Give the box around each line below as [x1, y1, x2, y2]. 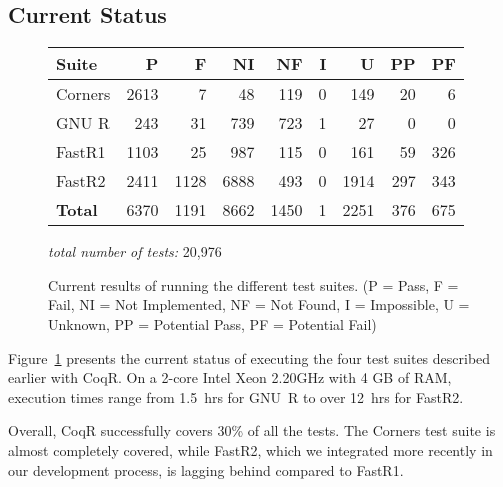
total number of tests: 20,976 [48, 241, 222, 262]
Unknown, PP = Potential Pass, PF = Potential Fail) [48, 313, 377, 334]
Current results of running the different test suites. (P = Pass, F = [48, 274, 459, 295]
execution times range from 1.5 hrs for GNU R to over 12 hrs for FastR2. [8, 386, 464, 407]
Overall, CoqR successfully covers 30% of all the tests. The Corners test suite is [8, 420, 496, 441]
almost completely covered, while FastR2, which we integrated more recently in [8, 439, 493, 460]
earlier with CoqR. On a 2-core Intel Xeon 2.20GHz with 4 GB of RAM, [8, 367, 452, 388]
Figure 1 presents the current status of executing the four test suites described [8, 347, 491, 368]
